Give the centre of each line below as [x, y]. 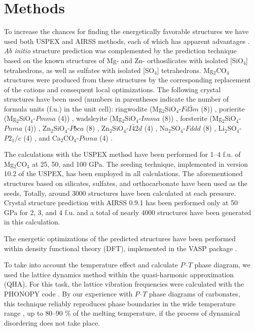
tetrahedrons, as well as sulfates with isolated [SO [79, 70]
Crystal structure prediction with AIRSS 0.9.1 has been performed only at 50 [121, 202]
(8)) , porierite [223, 108]
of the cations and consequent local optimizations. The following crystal [112, 89]
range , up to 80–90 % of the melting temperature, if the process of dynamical [122, 313]
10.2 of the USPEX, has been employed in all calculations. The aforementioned [123, 173]
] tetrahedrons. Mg [185, 70]
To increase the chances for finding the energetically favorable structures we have [126, 31]
